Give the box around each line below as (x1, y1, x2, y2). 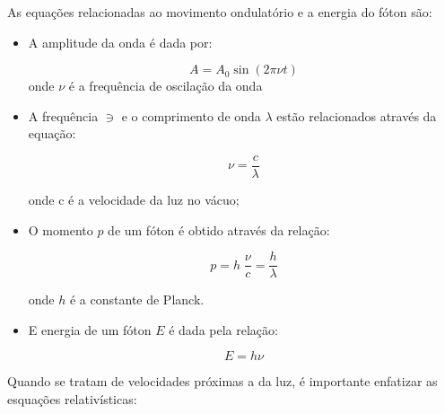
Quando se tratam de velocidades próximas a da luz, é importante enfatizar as (7, 372, 438, 391)
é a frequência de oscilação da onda (68, 76, 263, 95)
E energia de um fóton (28, 320, 152, 339)
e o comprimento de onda (121, 106, 261, 125)
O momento (28, 220, 93, 239)
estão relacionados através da (276, 106, 437, 125)
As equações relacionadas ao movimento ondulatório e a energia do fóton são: (7, 3, 432, 21)
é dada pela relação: (169, 320, 278, 339)
